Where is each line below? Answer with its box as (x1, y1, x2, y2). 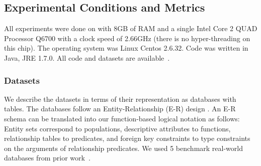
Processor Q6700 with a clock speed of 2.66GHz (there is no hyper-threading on (4, 33, 250, 43)
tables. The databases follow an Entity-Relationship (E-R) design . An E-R (4, 103, 236, 114)
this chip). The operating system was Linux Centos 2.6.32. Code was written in (4, 43, 248, 53)
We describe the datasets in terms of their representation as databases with (4, 93, 236, 104)
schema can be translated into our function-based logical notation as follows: (4, 113, 240, 123)
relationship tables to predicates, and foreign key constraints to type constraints (4, 133, 250, 143)
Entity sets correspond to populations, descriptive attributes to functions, (4, 123, 231, 133)
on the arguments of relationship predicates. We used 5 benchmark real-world (4, 142, 243, 153)
